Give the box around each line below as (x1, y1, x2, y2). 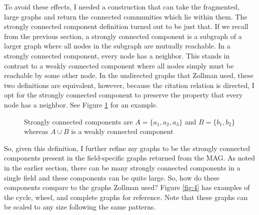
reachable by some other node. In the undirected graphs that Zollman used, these (4, 70, 253, 80)
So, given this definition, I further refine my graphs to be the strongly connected (4, 142, 250, 153)
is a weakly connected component (71, 126, 173, 136)
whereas (24, 126, 48, 136)
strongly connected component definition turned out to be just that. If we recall (4, 21, 248, 31)
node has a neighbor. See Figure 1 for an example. (4, 99, 158, 109)
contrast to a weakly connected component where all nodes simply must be (4, 60, 234, 70)
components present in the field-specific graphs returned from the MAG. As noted (4, 152, 255, 163)
